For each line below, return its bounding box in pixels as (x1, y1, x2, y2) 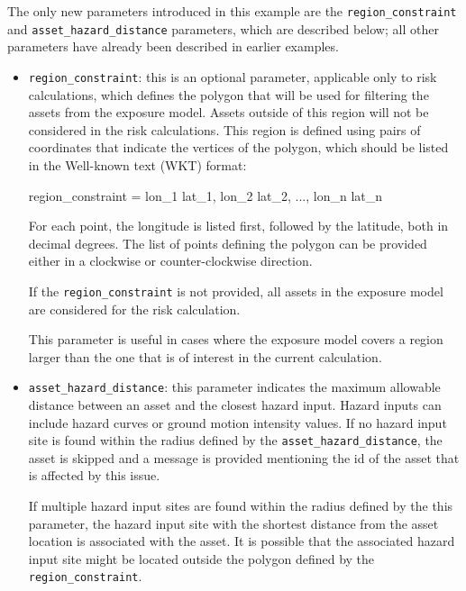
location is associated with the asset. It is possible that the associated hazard (28, 532, 455, 550)
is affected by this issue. (28, 466, 160, 485)
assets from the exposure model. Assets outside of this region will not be (28, 103, 429, 122)
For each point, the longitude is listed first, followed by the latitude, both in (28, 216, 449, 235)
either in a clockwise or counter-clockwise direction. (28, 251, 313, 270)
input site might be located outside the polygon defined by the (28, 549, 375, 568)
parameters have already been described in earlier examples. (7, 37, 339, 56)
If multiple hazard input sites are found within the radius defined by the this (28, 496, 453, 515)
